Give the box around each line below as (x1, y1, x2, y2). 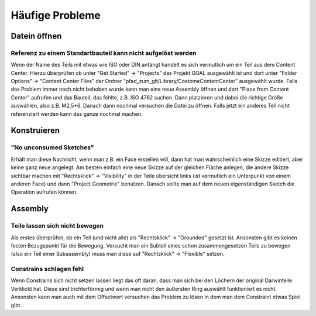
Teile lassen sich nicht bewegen (11, 222, 104, 230)
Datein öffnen (11, 31, 62, 41)
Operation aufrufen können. (11, 188, 78, 195)
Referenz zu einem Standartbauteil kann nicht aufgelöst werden (11, 49, 197, 57)
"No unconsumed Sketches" (11, 143, 94, 152)
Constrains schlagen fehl (11, 265, 84, 273)
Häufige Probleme (11, 9, 101, 22)
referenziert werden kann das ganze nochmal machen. (11, 110, 143, 117)
